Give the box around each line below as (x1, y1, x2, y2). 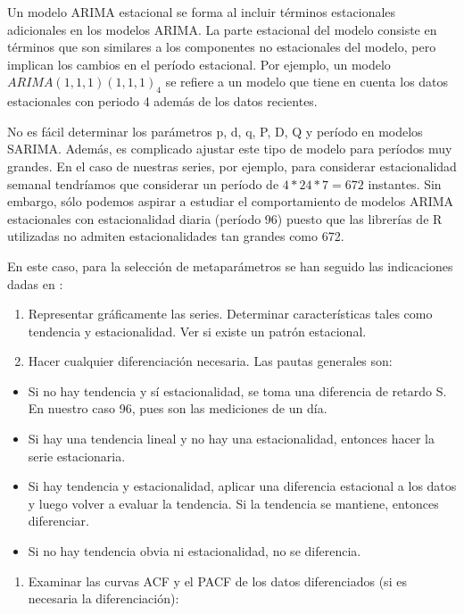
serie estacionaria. (28, 446, 126, 465)
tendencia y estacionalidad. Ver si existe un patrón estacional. (28, 321, 367, 340)
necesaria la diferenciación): (28, 589, 179, 608)
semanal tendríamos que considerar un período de (7, 174, 279, 193)
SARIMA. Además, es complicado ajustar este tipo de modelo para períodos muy (7, 139, 452, 158)
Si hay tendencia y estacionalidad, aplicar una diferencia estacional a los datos (28, 477, 457, 495)
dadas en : (7, 274, 63, 293)
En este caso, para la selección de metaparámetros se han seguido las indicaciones (7, 256, 453, 275)
